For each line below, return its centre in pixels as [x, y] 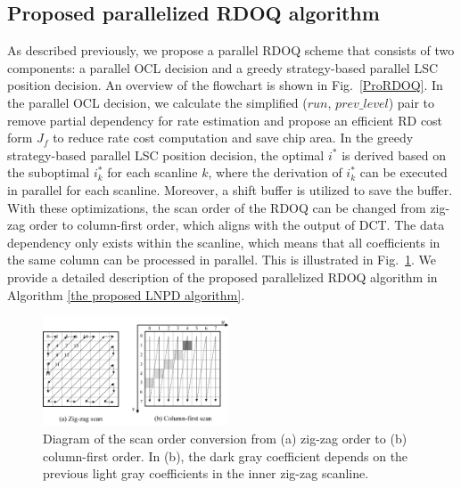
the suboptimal [49, 172]
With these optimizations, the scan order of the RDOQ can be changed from [217, 207]
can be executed [403, 172]
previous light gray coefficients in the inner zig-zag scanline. [206, 473]
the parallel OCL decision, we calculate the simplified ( [157, 102]
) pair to [412, 102]
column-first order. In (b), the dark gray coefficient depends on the [226, 455]
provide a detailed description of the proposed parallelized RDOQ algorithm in [222, 277]
